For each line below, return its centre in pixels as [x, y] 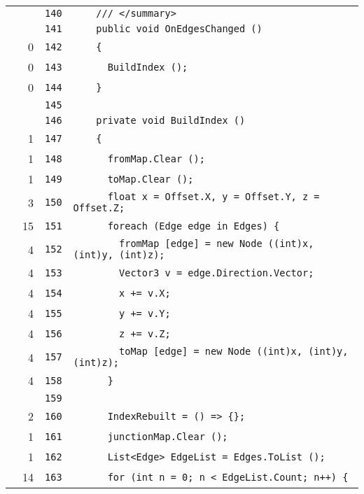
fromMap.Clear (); [156, 158]
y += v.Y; [145, 313]
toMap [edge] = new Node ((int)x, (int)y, [234, 351]
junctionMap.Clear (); [168, 436]
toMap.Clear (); [150, 179]
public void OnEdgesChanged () [179, 29]
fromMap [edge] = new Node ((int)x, [217, 244]
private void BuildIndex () [171, 120]
